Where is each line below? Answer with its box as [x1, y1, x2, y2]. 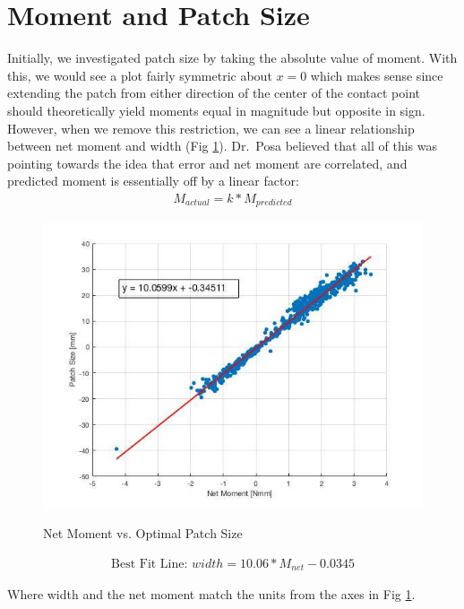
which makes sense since [310, 65, 443, 84]
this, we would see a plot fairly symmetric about [7, 65, 272, 84]
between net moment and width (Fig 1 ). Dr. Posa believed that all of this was [7, 136, 437, 155]
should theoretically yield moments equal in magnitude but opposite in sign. [7, 100, 425, 119]
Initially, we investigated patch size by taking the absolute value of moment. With [7, 48, 458, 67]
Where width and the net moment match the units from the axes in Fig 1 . [7, 585, 416, 604]
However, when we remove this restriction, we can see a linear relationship [7, 118, 415, 137]
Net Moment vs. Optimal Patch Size [43, 523, 243, 542]
